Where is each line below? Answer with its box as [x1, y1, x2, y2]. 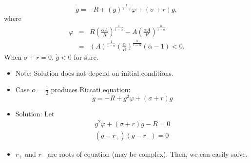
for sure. [74, 51, 98, 62]
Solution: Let [15, 108, 55, 118]
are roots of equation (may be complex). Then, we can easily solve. [47, 148, 248, 159]
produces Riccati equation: [51, 84, 131, 94]
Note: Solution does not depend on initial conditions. [15, 68, 174, 78]
